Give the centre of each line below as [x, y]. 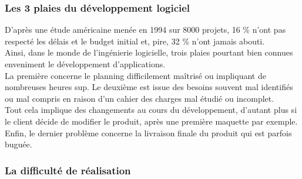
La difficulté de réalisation [68, 170]
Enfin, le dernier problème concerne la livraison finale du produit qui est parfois [148, 132]
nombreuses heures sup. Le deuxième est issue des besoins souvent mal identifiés [149, 87]
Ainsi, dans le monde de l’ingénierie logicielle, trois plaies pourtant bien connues [149, 52]
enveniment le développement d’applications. [85, 64]
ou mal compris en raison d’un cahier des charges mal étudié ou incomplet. [140, 98]
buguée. [19, 144]
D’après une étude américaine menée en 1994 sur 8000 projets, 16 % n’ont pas [145, 30]
